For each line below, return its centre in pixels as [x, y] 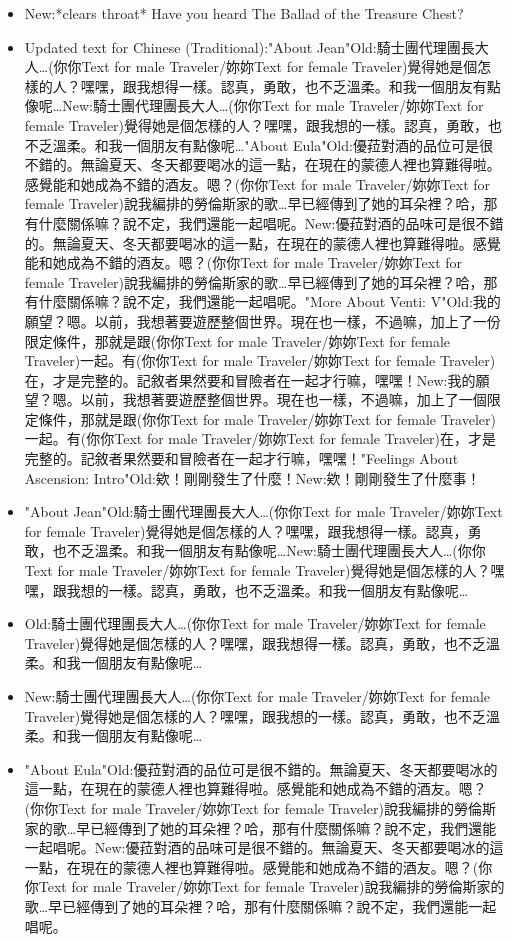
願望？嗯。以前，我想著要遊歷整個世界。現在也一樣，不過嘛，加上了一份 [262, 320]
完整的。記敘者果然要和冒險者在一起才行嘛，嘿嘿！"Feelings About [241, 458]
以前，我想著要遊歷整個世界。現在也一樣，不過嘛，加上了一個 [283, 399]
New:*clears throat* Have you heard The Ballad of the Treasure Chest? [244, 13]
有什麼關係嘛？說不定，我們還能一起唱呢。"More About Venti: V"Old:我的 [262, 301]
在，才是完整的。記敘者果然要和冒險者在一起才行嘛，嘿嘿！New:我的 [250, 379]
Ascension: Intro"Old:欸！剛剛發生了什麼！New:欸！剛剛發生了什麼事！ [252, 477]
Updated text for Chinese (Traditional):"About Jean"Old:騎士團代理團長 [249, 46]
